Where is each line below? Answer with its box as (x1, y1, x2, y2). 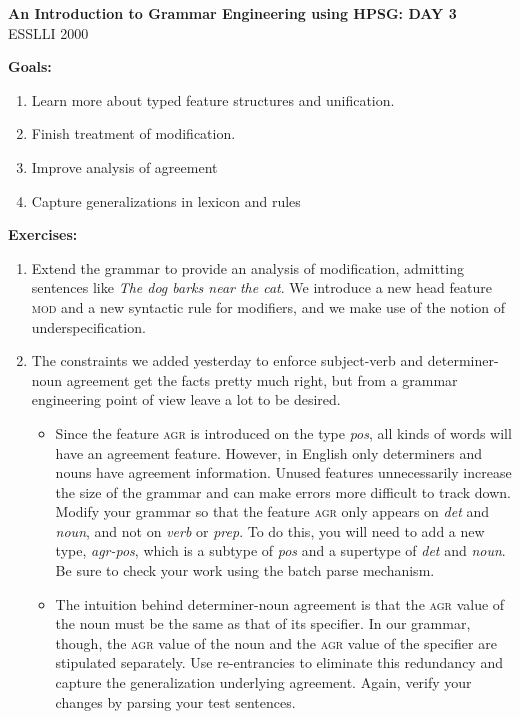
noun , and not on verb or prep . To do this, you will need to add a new (55, 520, 485, 541)
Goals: (8, 56, 52, 77)
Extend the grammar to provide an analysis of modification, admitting (31, 257, 464, 278)
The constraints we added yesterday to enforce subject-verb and (31, 350, 424, 371)
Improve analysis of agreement (31, 156, 218, 177)
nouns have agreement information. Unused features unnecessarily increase (55, 462, 512, 483)
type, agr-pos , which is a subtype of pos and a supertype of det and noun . (55, 540, 506, 561)
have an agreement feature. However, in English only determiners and (55, 442, 482, 463)
